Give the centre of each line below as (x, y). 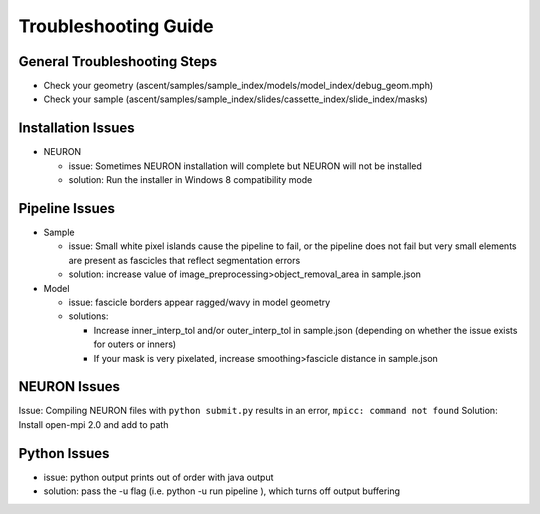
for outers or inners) (135, 344)
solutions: (88, 316)
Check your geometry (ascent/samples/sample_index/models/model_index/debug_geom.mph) (238, 86)
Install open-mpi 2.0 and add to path (93, 424)
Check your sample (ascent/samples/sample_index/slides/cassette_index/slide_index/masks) (236, 99)
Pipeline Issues (66, 208)
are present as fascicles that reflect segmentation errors (184, 260)
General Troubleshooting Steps (118, 61)
